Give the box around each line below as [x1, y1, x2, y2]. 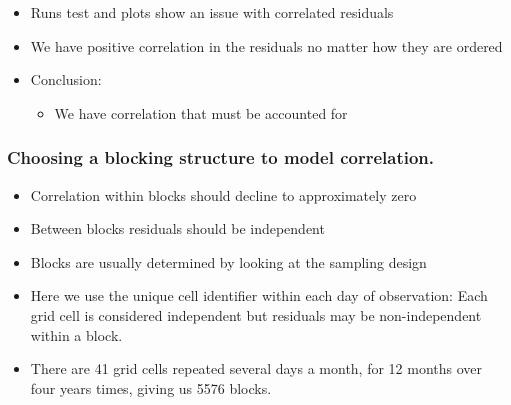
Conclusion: [30, 69, 102, 90]
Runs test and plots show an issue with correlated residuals [30, 2, 394, 22]
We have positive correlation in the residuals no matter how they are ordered [30, 35, 503, 56]
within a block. [30, 324, 123, 345]
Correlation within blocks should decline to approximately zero [30, 184, 417, 205]
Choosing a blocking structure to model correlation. [7, 145, 435, 170]
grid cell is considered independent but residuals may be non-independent [30, 304, 482, 325]
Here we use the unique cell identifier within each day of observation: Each [30, 285, 488, 306]
